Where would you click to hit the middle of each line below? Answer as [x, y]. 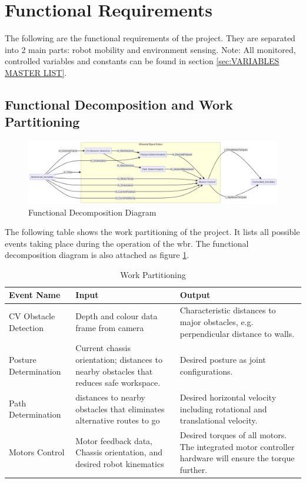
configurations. [206, 371]
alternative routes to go [118, 420]
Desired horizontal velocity [228, 397]
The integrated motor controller [237, 446]
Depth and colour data [117, 316]
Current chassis [103, 348]
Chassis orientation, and [119, 452]
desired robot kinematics [120, 464]
